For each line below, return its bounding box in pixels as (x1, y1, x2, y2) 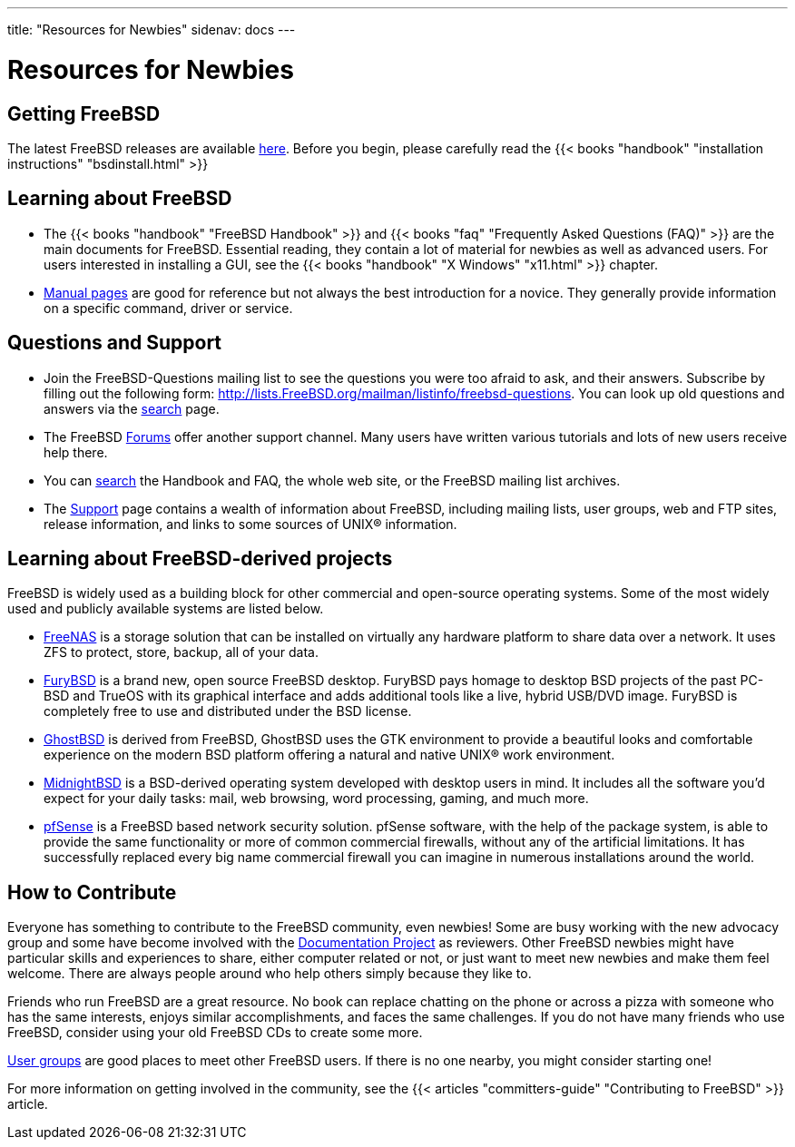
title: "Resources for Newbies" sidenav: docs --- (7, 22, 296, 37)
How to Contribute (7, 880, 177, 904)
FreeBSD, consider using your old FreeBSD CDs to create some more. (7, 1024, 423, 1041)
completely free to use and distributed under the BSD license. (44, 703, 412, 720)
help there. (44, 444, 108, 460)
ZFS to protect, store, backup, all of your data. (44, 644, 319, 661)
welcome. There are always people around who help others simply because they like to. (7, 966, 532, 982)
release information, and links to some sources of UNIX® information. (44, 515, 457, 532)
